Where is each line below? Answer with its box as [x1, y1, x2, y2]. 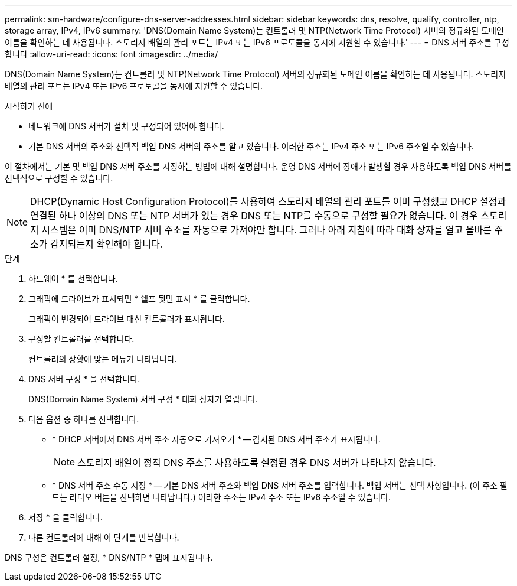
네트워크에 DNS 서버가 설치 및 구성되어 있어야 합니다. [28, 121, 224, 131]
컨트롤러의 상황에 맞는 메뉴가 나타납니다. [28, 354, 177, 364]
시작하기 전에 [5, 101, 53, 111]
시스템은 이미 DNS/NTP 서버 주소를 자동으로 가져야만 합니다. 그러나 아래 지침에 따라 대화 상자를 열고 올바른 [41, 224, 492, 236]
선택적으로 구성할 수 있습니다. [5, 173, 113, 183]
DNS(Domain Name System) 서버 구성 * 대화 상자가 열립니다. [28, 394, 258, 404]
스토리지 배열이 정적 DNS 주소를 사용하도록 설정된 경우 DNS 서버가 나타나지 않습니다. [77, 457, 436, 468]
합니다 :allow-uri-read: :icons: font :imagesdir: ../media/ [5, 49, 218, 59]
